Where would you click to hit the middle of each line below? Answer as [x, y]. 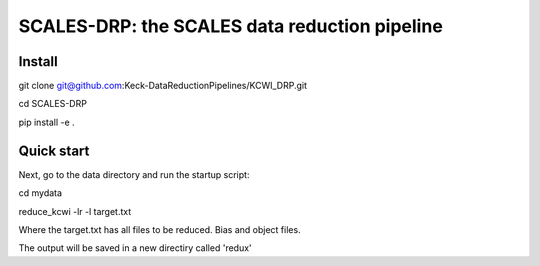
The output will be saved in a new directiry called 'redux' [135, 248]
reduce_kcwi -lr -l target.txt [75, 211]
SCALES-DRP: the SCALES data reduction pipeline [231, 26]
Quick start [54, 150]
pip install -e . [46, 122]
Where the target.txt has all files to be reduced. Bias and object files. [159, 229]
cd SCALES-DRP [52, 104]
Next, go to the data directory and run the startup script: [134, 174]
